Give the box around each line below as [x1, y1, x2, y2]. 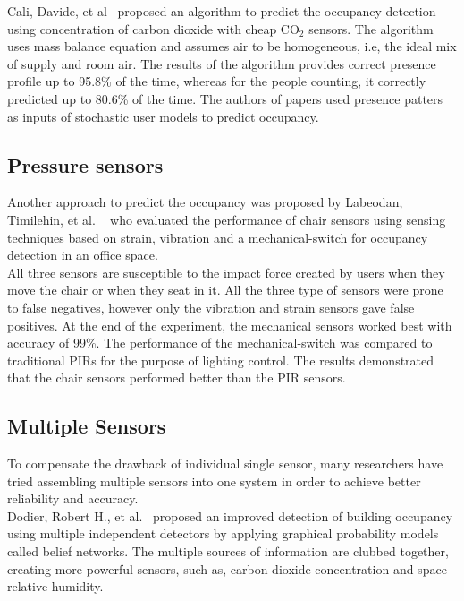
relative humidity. [7, 577, 104, 596]
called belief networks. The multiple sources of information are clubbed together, [7, 542, 449, 561]
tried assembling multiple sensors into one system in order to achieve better [7, 471, 421, 490]
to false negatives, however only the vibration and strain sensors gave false [7, 297, 415, 316]
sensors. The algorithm [308, 19, 434, 38]
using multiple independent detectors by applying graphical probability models [7, 524, 439, 543]
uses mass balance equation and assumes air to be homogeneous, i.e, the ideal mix [7, 37, 457, 56]
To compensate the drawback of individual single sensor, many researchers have [7, 454, 443, 473]
